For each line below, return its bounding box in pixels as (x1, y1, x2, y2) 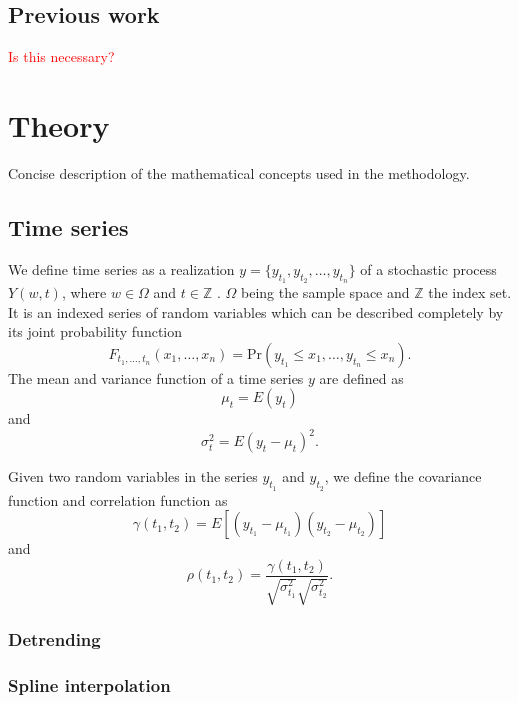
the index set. (428, 281, 512, 302)
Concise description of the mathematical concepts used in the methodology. (8, 162, 470, 183)
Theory (8, 104, 110, 145)
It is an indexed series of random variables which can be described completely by (8, 301, 504, 322)
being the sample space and (241, 281, 410, 302)
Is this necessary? (8, 46, 115, 67)
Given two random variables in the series (8, 466, 258, 487)
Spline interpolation (8, 673, 171, 697)
